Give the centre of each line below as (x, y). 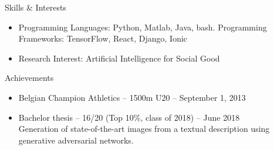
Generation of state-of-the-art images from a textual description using (144, 129)
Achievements (29, 78)
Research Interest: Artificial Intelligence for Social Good (119, 58)
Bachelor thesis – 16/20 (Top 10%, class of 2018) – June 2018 (129, 117)
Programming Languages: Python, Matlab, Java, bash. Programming (143, 27)
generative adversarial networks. (76, 140)
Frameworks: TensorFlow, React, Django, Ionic (103, 38)
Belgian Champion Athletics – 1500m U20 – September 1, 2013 (132, 97)
